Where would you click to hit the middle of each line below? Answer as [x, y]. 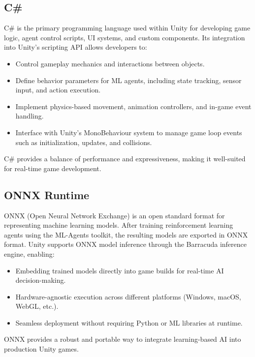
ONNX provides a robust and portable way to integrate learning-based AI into [123, 339]
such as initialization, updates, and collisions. [84, 142]
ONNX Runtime [47, 194]
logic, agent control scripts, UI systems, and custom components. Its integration [125, 37]
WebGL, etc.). [37, 306]
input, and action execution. [58, 90]
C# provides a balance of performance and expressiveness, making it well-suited [125, 159]
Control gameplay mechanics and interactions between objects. [110, 63]
